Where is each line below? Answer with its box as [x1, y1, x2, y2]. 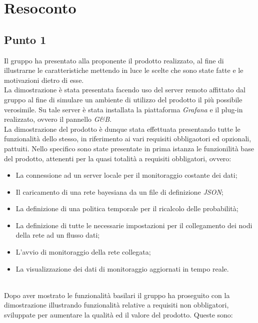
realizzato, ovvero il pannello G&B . [4, 114, 112, 124]
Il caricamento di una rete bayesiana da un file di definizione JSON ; [15, 186, 223, 197]
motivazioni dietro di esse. [4, 74, 84, 85]
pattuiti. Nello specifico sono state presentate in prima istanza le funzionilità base [4, 143, 254, 153]
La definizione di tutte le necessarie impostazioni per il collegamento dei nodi [15, 220, 252, 230]
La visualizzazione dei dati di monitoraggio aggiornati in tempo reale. [15, 263, 229, 274]
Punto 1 [4, 31, 46, 47]
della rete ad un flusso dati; [15, 230, 100, 240]
